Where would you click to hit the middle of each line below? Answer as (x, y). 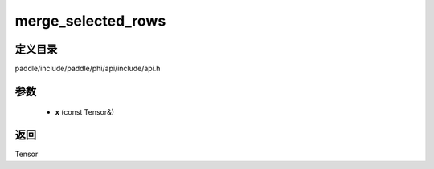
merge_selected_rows (90, 21)
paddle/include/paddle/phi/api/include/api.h (88, 69)
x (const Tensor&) (85, 112)
